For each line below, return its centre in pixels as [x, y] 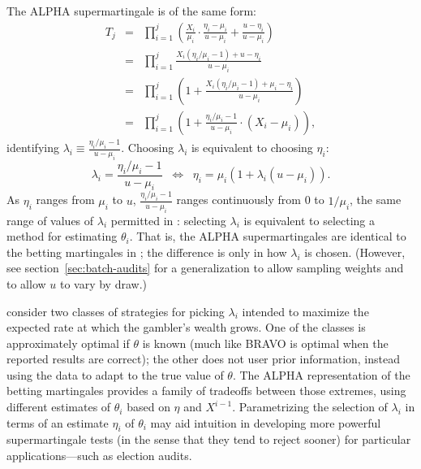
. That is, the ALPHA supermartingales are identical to [268, 236]
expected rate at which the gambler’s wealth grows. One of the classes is [186, 327]
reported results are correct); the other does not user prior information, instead [204, 359]
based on [148, 407]
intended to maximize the [305, 311]
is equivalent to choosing [252, 148]
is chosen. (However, [355, 252]
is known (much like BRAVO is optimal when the [265, 343]
